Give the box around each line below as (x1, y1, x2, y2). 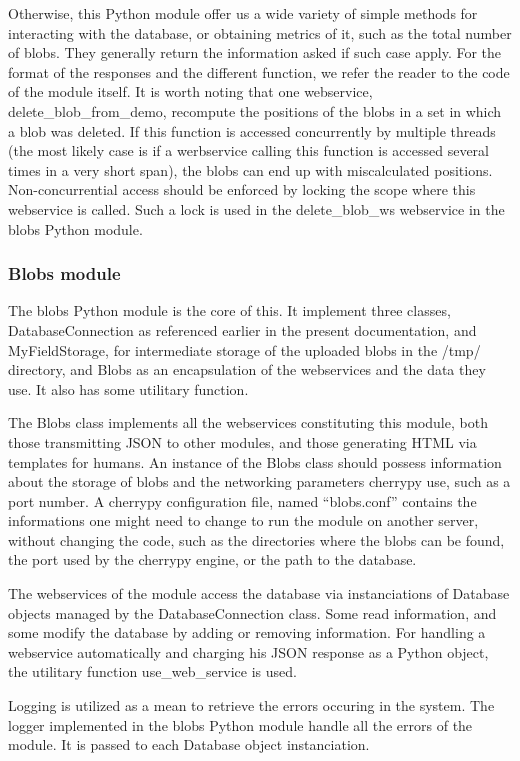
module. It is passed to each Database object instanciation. (8, 734, 370, 755)
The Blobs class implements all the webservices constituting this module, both (8, 412, 488, 433)
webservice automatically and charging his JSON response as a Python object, (8, 641, 489, 662)
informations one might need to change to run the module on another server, (8, 510, 479, 531)
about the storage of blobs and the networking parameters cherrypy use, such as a (8, 471, 511, 492)
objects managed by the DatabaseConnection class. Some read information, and (8, 602, 497, 623)
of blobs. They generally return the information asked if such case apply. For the (8, 42, 502, 63)
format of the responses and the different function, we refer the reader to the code (8, 61, 510, 82)
